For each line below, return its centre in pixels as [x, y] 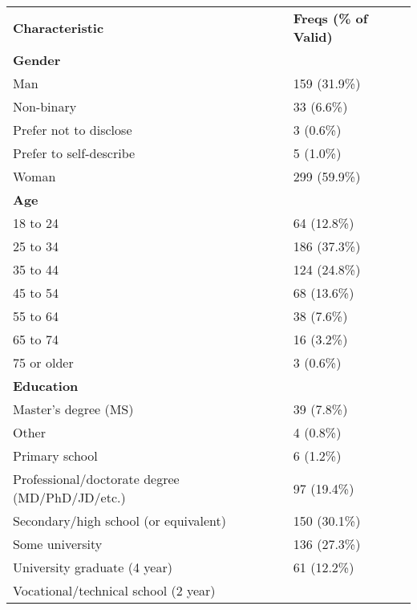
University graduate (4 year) [93, 567]
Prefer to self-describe [74, 153]
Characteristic [59, 27]
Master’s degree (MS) [73, 409]
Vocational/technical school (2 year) [114, 590]
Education [46, 386]
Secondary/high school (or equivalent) [119, 521]
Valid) [313, 37]
